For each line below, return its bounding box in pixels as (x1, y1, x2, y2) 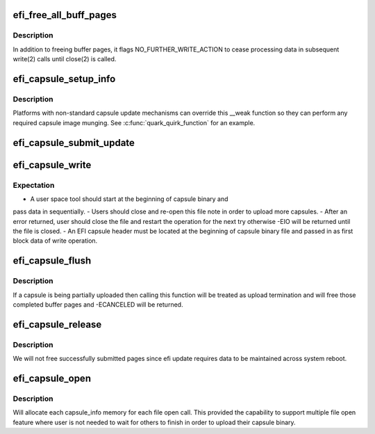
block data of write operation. (12, 236, 98, 245)
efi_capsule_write (12, 159, 92, 170)
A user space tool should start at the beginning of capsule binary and (30, 195, 228, 203)
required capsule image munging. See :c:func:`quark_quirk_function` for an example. (12, 118, 256, 127)
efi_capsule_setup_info (12, 73, 116, 85)
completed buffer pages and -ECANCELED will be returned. (12, 300, 183, 309)
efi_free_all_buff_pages (12, 9, 117, 21)
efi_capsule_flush (12, 255, 92, 267)
